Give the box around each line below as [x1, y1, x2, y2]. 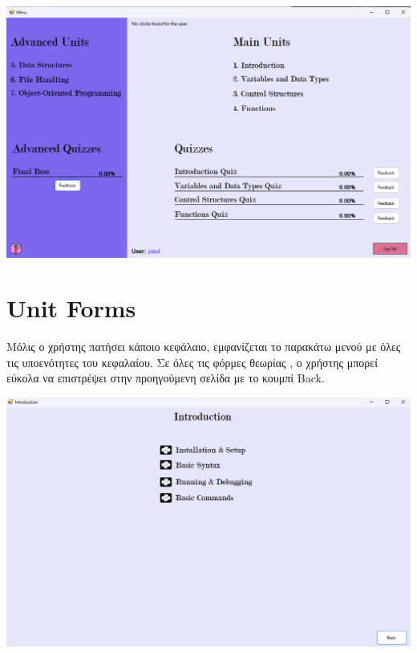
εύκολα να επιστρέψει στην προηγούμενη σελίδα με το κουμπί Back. [6, 369, 325, 386]
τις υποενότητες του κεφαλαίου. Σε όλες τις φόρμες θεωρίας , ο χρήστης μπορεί [6, 353, 378, 370]
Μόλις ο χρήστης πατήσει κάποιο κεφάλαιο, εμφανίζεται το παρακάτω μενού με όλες [6, 338, 401, 355]
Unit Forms [6, 292, 136, 324]
